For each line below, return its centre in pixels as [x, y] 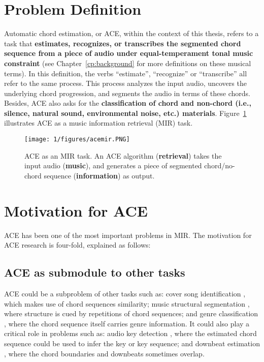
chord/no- [220, 165]
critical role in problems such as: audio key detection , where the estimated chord [130, 333]
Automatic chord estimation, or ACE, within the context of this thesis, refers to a [131, 33]
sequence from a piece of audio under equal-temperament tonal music [129, 53]
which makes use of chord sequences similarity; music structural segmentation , [127, 303]
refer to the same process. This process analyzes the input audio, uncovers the [125, 83]
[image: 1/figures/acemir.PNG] [77, 140]
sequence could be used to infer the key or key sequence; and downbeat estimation [132, 343]
